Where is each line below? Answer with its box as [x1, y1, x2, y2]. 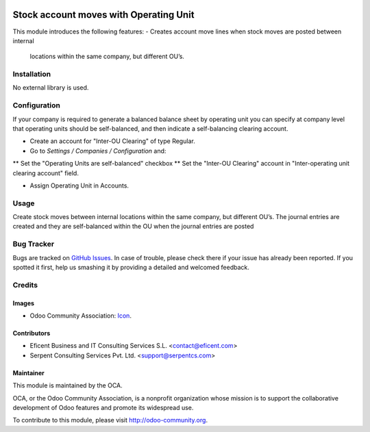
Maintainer [12, 368, 45, 377]
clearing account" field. [12, 168, 79, 177]
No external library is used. [12, 84, 89, 92]
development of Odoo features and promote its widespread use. [12, 403, 194, 411]
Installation [12, 69, 51, 79]
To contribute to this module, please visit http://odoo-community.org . [12, 416, 208, 424]
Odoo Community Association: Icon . [29, 312, 132, 320]
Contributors [12, 329, 51, 337]
